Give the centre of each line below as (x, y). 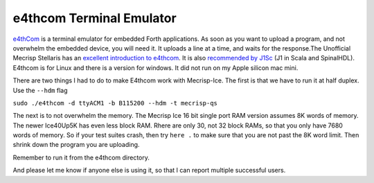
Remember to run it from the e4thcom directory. (81, 157)
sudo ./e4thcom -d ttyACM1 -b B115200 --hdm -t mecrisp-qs (115, 103)
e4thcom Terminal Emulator (95, 18)
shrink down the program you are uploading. (76, 145)
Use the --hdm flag (40, 90)
